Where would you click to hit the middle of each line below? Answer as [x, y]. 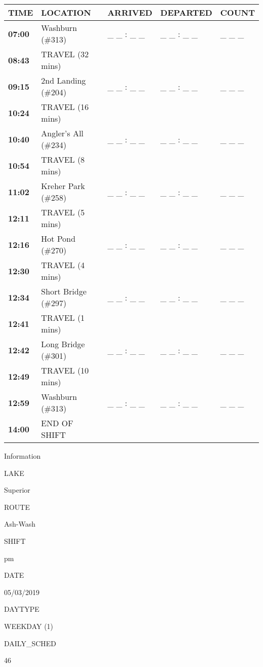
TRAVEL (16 [65, 107]
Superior [17, 490]
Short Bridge [64, 291]
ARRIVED [130, 12]
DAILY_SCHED [30, 643]
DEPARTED [186, 12]
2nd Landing [63, 80]
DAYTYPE [22, 609]
